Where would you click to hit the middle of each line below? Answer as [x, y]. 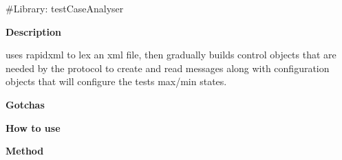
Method [25, 151]
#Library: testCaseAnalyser [65, 8]
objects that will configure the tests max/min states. [116, 81]
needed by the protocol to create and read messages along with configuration [168, 68]
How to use [33, 127]
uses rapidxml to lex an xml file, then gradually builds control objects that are [171, 55]
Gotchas [25, 104]
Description [34, 31]
